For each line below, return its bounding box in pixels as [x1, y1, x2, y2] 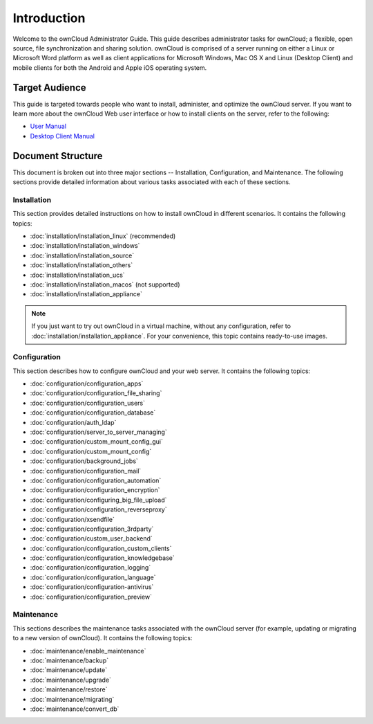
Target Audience [12, 82, 86, 93]
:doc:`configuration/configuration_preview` [30, 592, 152, 601]
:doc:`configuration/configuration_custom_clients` [30, 544, 172, 552]
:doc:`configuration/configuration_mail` [30, 467, 142, 475]
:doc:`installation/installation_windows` [30, 242, 140, 250]
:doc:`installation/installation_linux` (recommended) [30, 232, 176, 240]
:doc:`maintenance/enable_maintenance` [30, 646, 146, 655]
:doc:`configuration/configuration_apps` [30, 379, 144, 388]
